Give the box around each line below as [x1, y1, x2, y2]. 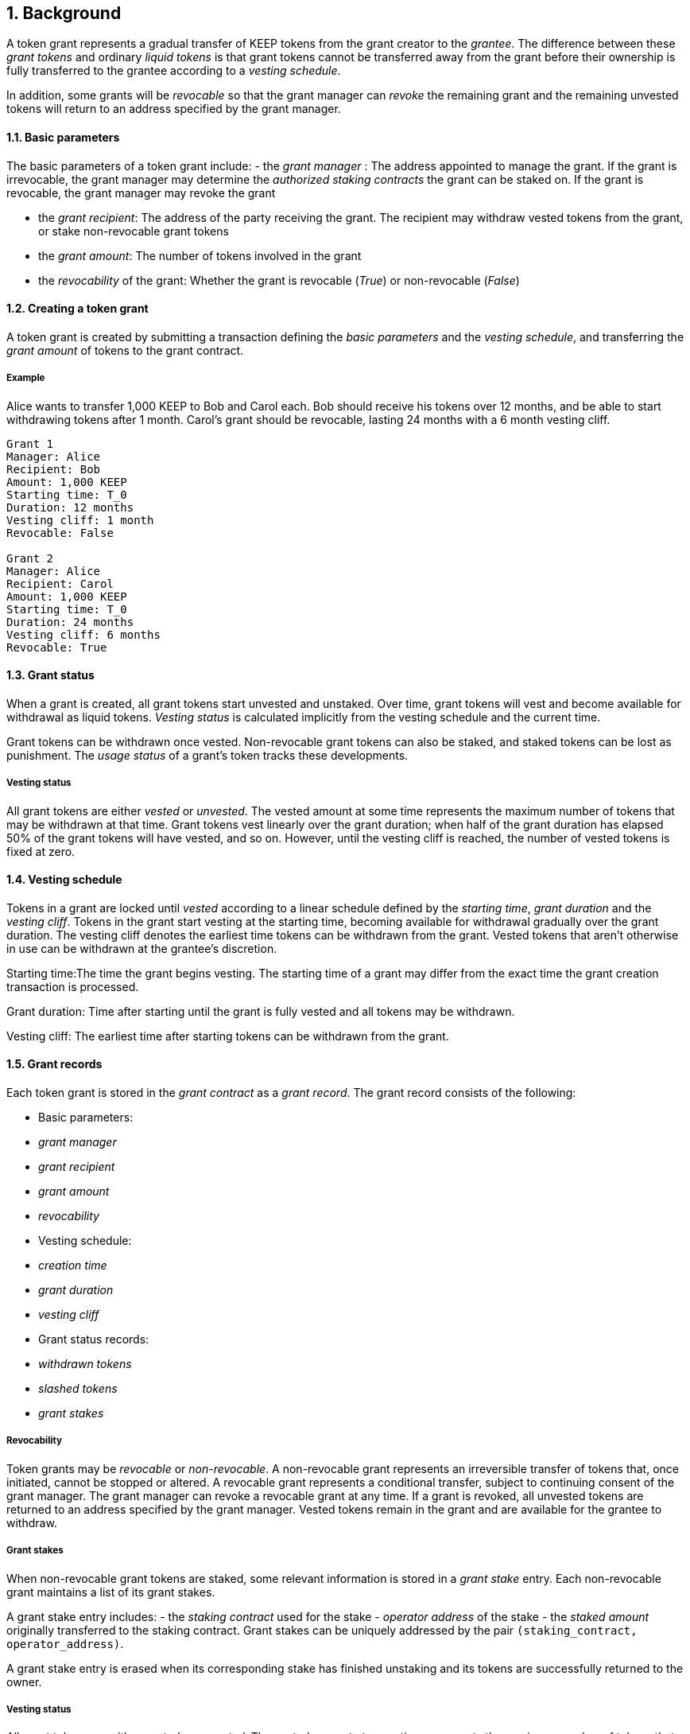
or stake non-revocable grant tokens [38, 224, 229, 238]
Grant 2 [6, 551, 54, 565]
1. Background [6, 3, 122, 23]
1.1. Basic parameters [6, 130, 120, 145]
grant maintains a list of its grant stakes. [6, 1584, 215, 1599]
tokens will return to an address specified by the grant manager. [6, 102, 341, 116]
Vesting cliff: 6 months [6, 628, 161, 641]
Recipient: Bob [6, 462, 101, 476]
